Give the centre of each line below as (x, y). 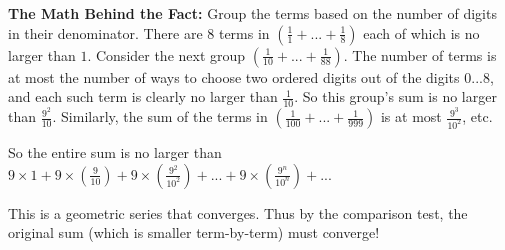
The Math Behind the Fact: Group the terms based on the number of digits (252, 13)
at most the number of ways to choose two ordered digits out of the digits (234, 76)
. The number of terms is (420, 54)
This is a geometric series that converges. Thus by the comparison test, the (238, 212)
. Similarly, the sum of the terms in (160, 116)
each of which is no (421, 32)
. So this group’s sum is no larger (395, 96)
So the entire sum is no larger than (115, 152)
